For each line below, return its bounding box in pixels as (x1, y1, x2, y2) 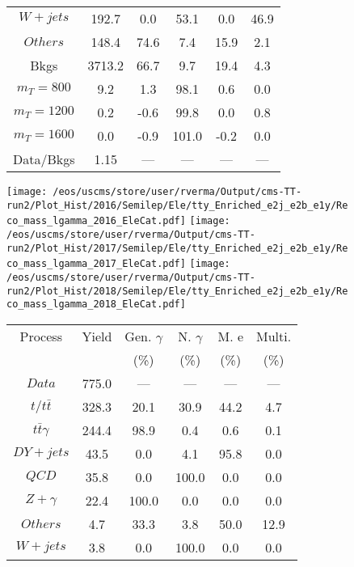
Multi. (256, 326, 292, 345)
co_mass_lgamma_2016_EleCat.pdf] (6, 215, 186, 227)
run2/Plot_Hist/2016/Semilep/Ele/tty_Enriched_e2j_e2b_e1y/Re (6, 199, 348, 211)
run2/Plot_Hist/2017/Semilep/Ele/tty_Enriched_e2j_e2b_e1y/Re (6, 242, 348, 254)
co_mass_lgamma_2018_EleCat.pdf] (6, 298, 186, 311)
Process (19, 326, 62, 345)
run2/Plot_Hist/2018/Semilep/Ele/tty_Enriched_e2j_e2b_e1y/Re (6, 285, 348, 297)
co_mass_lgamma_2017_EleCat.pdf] (6, 258, 186, 270)
